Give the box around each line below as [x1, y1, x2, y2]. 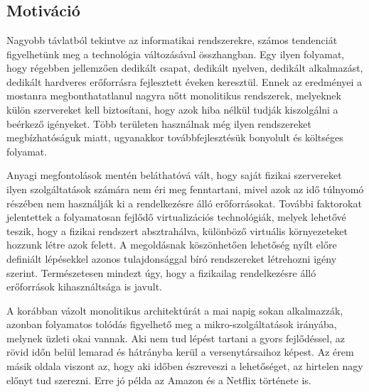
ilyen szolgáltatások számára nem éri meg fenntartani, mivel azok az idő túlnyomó [6, 181, 364, 196]
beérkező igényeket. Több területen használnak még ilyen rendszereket [6, 116, 311, 131]
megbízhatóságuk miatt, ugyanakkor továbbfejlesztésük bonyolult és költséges [6, 130, 343, 145]
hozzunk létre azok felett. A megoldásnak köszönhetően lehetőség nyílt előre [6, 237, 337, 252]
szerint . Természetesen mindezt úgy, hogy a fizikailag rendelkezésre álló [6, 265, 316, 280]
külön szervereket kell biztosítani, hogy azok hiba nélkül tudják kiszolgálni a [6, 102, 338, 116]
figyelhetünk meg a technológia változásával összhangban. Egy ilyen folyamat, [6, 46, 345, 61]
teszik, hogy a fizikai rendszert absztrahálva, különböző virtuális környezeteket [6, 223, 348, 238]
